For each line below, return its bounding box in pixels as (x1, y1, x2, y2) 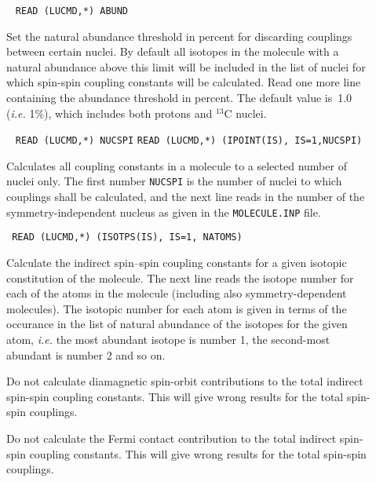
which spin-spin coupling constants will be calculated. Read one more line (6, 74, 361, 90)
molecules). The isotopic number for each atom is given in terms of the (6, 300, 347, 316)
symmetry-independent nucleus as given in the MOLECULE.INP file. (6, 203, 321, 220)
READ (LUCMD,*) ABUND (15, 5, 129, 16)
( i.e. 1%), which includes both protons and (6, 104, 213, 121)
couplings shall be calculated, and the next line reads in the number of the (6, 188, 365, 205)
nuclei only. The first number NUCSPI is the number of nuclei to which (6, 173, 342, 189)
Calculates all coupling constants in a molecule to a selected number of (6, 157, 347, 173)
